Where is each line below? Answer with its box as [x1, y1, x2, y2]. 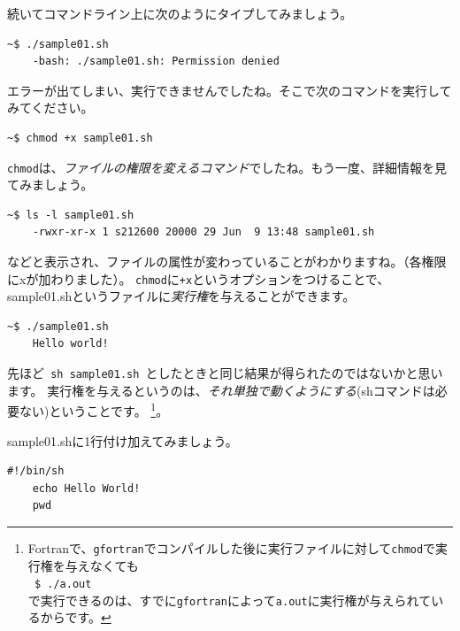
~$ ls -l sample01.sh [7, 208, 134, 221]
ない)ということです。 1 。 [19, 399, 169, 419]
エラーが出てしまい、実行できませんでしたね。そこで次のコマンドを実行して [7, 81, 452, 99]
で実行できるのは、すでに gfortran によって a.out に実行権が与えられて [27, 590, 432, 609]
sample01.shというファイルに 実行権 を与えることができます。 [7, 287, 356, 305]
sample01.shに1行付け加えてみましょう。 [7, 431, 238, 450]
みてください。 [7, 98, 94, 117]
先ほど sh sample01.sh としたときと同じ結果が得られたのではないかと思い [7, 364, 443, 382]
